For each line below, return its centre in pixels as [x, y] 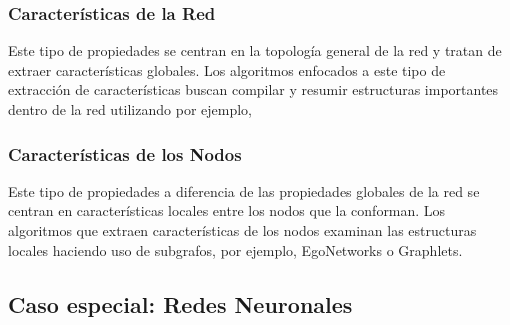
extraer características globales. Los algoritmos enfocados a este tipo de [227, 69]
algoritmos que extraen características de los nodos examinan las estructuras [242, 230]
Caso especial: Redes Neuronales [180, 303]
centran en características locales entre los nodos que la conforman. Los [227, 210]
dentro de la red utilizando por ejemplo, [130, 109]
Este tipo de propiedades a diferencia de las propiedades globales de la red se [244, 190]
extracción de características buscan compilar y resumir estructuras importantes [253, 89]
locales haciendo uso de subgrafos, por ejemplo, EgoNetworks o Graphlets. [235, 249]
